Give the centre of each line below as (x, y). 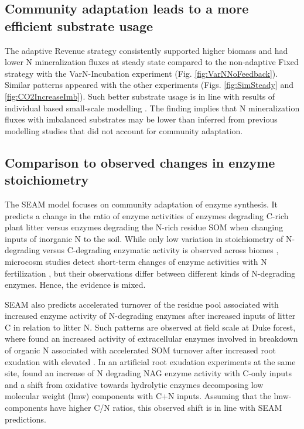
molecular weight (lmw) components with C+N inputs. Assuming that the (138, 396)
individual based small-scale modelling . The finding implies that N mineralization (152, 108)
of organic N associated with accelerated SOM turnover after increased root (140, 350)
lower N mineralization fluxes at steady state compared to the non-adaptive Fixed (152, 62)
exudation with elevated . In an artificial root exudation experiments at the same (150, 361)
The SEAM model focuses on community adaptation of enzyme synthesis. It (141, 204)
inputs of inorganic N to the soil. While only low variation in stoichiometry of (144, 238)
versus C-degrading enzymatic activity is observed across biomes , (160, 250)
